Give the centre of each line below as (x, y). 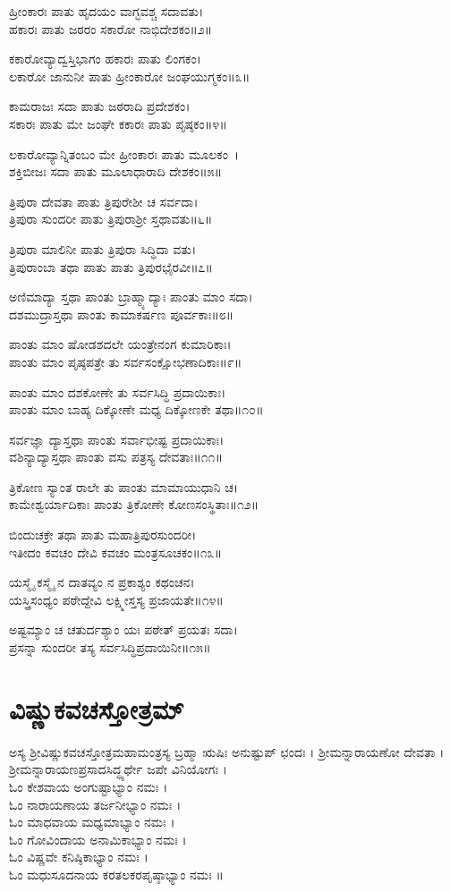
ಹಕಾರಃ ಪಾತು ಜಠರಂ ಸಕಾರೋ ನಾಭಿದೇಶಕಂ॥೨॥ (111, 28)
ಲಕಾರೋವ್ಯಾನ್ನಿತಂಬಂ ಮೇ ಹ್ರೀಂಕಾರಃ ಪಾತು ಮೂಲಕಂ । (124, 153)
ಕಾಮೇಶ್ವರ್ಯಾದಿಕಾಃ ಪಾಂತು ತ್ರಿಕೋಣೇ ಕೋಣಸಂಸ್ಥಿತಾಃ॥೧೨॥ (134, 504)
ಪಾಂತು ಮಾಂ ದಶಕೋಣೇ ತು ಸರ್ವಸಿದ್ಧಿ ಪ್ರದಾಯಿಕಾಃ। (118, 391)
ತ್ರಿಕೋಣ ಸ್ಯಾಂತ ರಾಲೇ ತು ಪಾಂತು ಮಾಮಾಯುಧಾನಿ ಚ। (124, 486)
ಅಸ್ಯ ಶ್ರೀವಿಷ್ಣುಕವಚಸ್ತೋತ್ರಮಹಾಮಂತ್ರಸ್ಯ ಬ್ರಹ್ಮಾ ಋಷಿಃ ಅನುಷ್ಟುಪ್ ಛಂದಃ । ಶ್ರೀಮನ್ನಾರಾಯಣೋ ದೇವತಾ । (227, 751)
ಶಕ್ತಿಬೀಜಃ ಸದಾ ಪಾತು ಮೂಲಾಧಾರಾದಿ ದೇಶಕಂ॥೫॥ (115, 171)
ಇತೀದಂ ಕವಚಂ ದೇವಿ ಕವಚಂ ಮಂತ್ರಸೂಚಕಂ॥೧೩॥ (115, 552)
